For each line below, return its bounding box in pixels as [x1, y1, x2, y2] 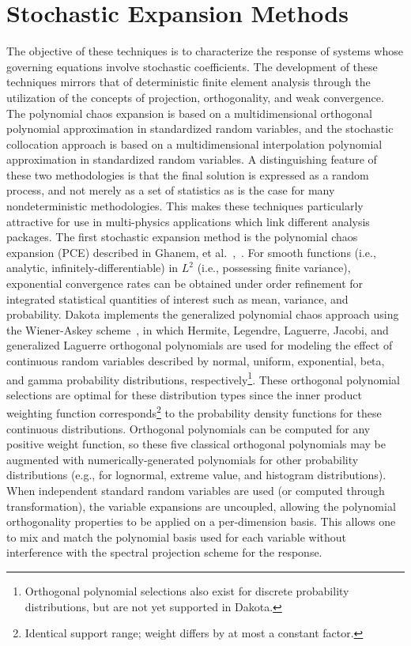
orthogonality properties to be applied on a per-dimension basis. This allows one [6, 513, 396, 530]
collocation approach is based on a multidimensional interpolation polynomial [6, 135, 383, 152]
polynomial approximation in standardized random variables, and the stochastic [6, 120, 394, 137]
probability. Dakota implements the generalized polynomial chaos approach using [6, 306, 399, 323]
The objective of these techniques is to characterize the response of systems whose [6, 43, 403, 59]
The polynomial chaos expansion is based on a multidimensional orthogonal [6, 104, 372, 121]
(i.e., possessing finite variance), [197, 259, 351, 276]
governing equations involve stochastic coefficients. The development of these [6, 58, 378, 74]
